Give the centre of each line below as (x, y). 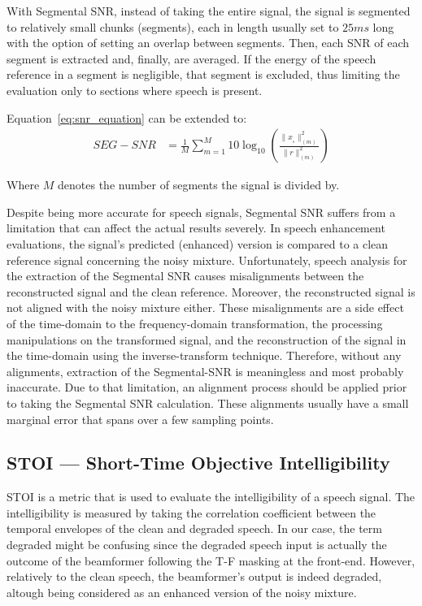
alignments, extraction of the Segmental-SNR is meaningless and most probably (205, 371)
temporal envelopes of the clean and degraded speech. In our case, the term (194, 528)
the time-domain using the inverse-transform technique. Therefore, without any (204, 355)
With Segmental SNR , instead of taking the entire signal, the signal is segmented (209, 11)
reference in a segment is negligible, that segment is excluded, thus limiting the (203, 74)
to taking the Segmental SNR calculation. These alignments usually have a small (208, 403)
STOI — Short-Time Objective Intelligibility (198, 463)
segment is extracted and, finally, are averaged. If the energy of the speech (191, 58)
